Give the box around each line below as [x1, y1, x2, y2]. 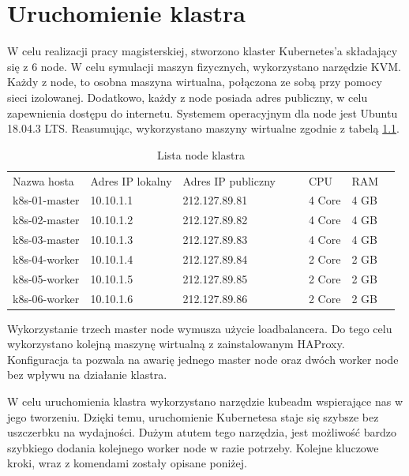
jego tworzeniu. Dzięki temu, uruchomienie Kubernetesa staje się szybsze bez [7, 408, 379, 425]
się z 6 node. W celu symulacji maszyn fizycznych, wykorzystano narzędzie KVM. [7, 58, 401, 74]
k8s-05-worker [13, 270, 80, 287]
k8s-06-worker [13, 290, 80, 306]
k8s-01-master [13, 192, 80, 208]
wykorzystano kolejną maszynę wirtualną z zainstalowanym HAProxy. [7, 335, 345, 352]
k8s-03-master [13, 231, 80, 248]
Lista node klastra [157, 146, 245, 163]
